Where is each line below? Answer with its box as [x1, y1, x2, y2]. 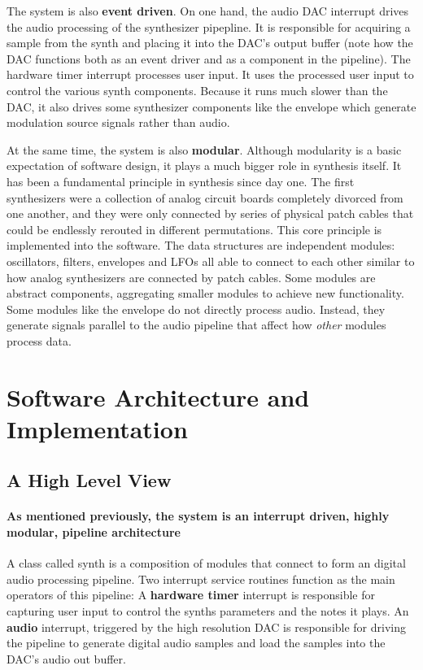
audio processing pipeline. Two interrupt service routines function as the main [7, 570, 395, 587]
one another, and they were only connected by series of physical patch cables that [7, 205, 414, 222]
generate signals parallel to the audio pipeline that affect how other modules [7, 316, 386, 333]
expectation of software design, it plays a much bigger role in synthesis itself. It [7, 157, 402, 174]
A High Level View [7, 468, 172, 493]
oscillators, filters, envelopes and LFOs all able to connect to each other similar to [7, 252, 415, 269]
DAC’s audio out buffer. [7, 650, 126, 667]
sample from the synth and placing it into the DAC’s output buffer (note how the [7, 34, 413, 51]
